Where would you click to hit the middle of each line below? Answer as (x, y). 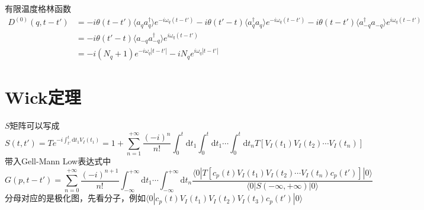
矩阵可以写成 (35, 125)
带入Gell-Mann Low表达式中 (58, 160)
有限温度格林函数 (38, 8)
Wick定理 (43, 97)
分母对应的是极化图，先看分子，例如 (75, 198)
